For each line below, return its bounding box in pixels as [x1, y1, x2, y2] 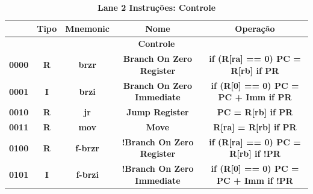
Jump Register [126, 106, 189, 118]
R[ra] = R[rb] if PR [213, 121, 297, 133]
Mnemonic [65, 22, 110, 34]
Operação [235, 22, 275, 34]
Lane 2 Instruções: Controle [97, 1, 216, 13]
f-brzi [76, 168, 99, 181]
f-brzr [75, 141, 99, 154]
